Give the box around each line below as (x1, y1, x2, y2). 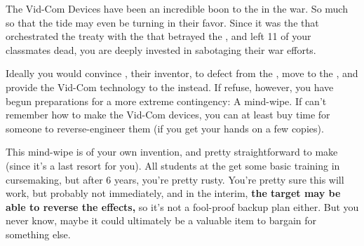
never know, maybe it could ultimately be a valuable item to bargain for (6, 213, 317, 228)
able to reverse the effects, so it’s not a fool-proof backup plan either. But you (6, 199, 359, 214)
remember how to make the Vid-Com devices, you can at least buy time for (6, 107, 330, 122)
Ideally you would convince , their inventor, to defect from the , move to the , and (6, 66, 358, 81)
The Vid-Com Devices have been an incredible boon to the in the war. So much (6, 1, 348, 15)
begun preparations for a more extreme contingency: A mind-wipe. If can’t (6, 93, 327, 108)
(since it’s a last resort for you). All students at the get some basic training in (6, 158, 340, 172)
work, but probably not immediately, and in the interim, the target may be (6, 186, 341, 200)
